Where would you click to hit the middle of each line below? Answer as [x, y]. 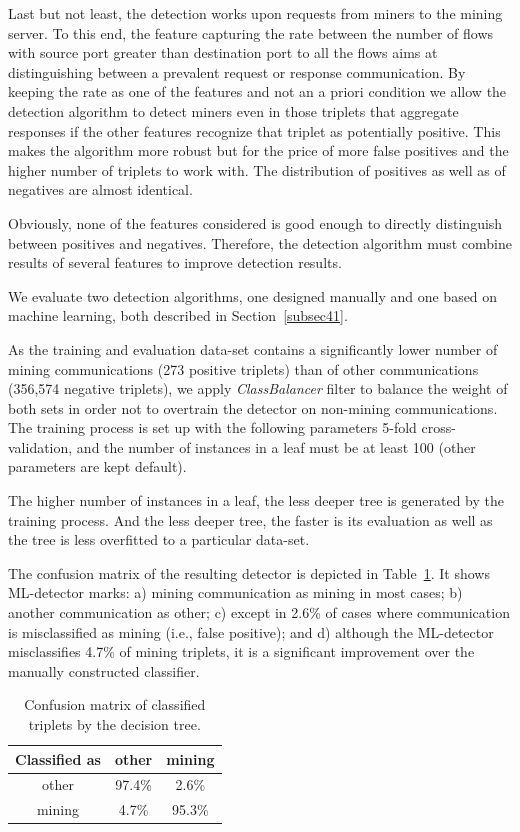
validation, [40, 446]
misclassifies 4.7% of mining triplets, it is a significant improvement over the [241, 651]
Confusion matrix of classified [115, 704]
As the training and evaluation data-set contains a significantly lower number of [253, 348]
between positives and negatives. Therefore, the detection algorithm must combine [260, 242]
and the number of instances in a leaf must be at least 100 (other [276, 446]
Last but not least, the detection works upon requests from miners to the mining [255, 13]
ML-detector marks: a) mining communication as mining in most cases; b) [235, 592]
